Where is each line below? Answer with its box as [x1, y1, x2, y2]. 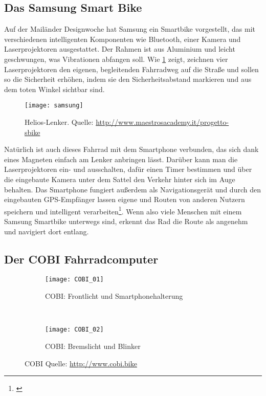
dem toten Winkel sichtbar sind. [4, 83, 105, 94]
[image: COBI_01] [45, 276, 104, 283]
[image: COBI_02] [45, 326, 104, 334]
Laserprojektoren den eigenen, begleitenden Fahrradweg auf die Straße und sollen [4, 63, 259, 74]
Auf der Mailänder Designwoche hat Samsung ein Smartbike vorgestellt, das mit [4, 24, 256, 34]
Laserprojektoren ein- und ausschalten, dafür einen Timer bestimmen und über [4, 164, 252, 174]
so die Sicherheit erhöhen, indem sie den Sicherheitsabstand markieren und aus [4, 74, 252, 84]
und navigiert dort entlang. [4, 226, 89, 236]
